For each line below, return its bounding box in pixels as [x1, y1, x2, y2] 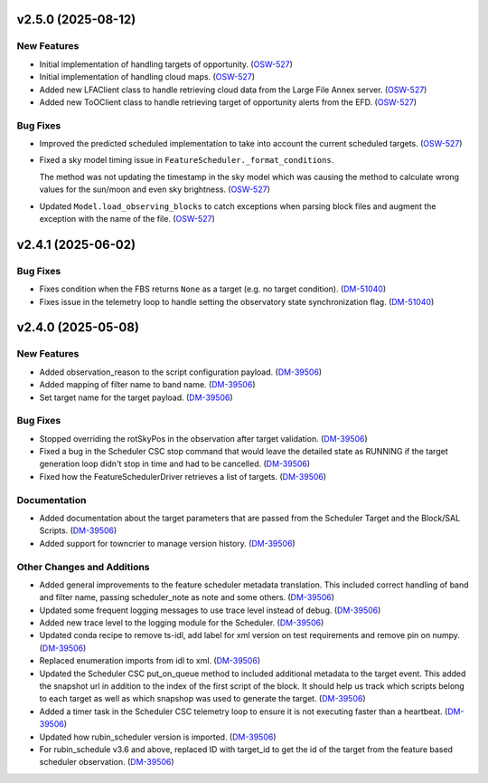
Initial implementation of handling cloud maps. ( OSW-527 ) [39, 72, 256, 82]
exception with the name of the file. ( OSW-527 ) [39, 214, 216, 224]
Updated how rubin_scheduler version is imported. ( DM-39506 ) [39, 731, 277, 742]
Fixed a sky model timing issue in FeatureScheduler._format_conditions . [39, 155, 334, 166]
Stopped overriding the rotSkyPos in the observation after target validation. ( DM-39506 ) [39, 433, 368, 444]
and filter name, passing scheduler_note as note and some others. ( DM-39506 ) [39, 592, 334, 603]
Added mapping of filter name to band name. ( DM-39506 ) [39, 379, 256, 390]
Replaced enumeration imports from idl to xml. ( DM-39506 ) [39, 655, 261, 666]
